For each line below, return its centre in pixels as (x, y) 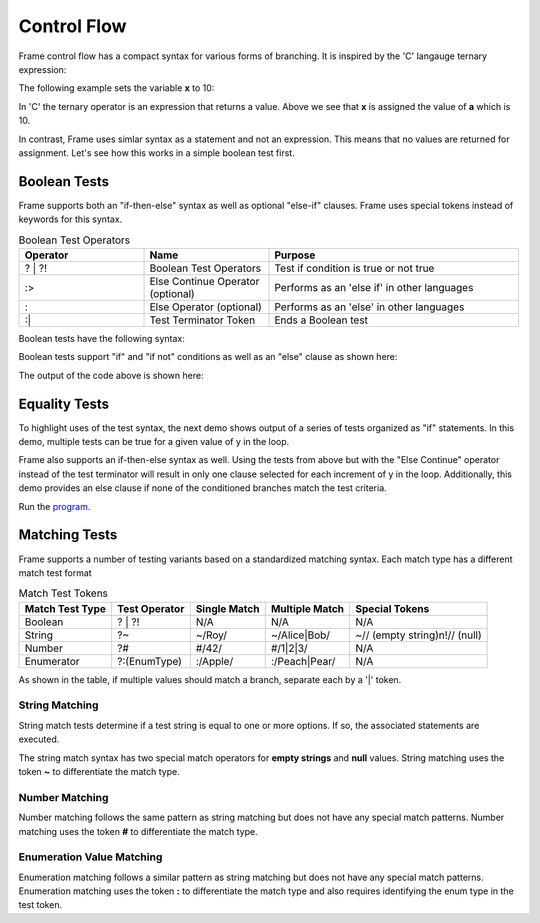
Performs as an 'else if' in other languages (374, 287)
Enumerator (52, 661)
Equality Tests (64, 403)
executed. (39, 739)
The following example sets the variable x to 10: (116, 88)
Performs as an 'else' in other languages (369, 307)
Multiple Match (307, 608)
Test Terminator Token (202, 320)
